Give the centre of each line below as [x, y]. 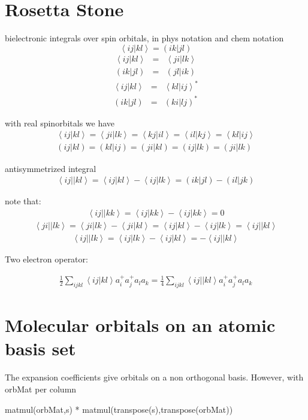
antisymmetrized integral [51, 168]
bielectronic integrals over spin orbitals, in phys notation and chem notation [144, 38]
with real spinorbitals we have [60, 123]
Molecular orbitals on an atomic [140, 325]
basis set [40, 348]
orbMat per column [41, 389]
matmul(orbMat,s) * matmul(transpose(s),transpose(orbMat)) [119, 409]
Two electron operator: [46, 259]
